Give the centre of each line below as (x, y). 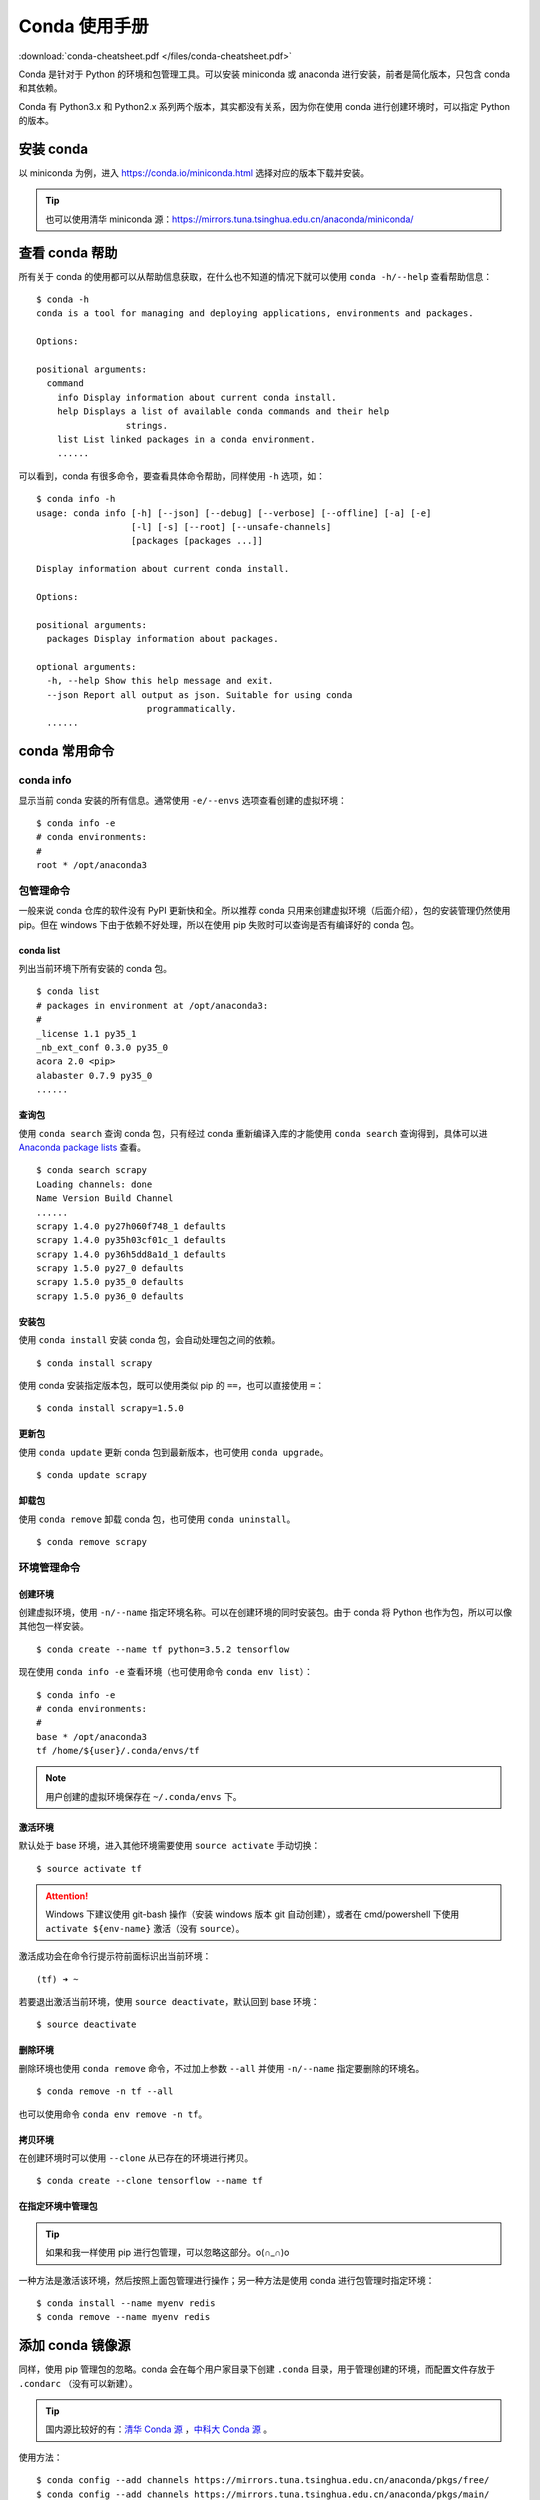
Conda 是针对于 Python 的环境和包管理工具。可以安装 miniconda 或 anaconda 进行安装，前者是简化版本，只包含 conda (264, 74)
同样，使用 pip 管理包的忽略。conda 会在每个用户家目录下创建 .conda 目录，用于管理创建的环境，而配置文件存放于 (256, 2369)
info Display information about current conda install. (196, 397)
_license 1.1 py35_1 (86, 1033)
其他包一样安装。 (53, 1626)
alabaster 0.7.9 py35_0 (94, 1075)
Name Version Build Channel (105, 1198)
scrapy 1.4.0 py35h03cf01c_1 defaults (131, 1240)
